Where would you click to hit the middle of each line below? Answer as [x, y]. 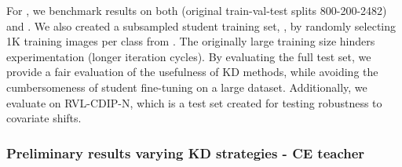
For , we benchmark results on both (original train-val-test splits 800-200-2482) [197, 10]
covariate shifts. [44, 118]
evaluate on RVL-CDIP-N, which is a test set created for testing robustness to [194, 102]
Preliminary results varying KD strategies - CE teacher [186, 152]
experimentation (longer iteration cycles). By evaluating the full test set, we [189, 56]
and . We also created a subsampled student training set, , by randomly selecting [201, 25]
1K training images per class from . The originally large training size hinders [191, 41]
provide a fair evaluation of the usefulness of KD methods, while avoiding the [192, 72]
